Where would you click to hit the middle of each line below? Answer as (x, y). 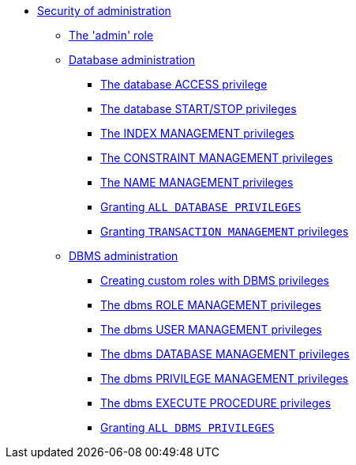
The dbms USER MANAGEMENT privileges (211, 329)
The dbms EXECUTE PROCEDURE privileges (216, 403)
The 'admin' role (111, 35)
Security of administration (104, 11)
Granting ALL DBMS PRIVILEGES (187, 427)
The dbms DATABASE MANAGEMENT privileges (225, 354)
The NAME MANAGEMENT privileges (197, 182)
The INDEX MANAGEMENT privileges (197, 133)
